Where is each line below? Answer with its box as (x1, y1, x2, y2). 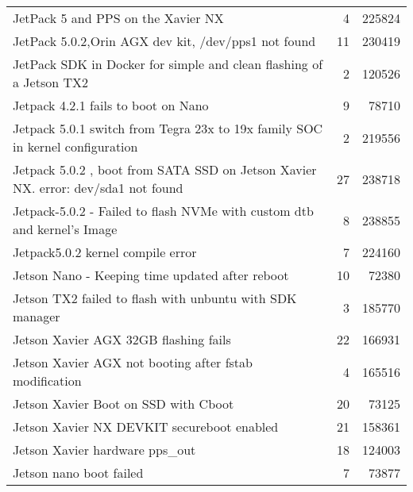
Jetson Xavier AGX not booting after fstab (13, 353, 253, 371)
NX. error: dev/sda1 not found (13, 179, 183, 197)
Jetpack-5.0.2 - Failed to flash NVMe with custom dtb (13, 202, 314, 220)
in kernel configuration (13, 137, 138, 156)
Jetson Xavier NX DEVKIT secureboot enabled (13, 417, 279, 436)
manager (13, 307, 60, 325)
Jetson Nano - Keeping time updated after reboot (13, 266, 289, 284)
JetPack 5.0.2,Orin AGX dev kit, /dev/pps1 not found (13, 32, 316, 50)
